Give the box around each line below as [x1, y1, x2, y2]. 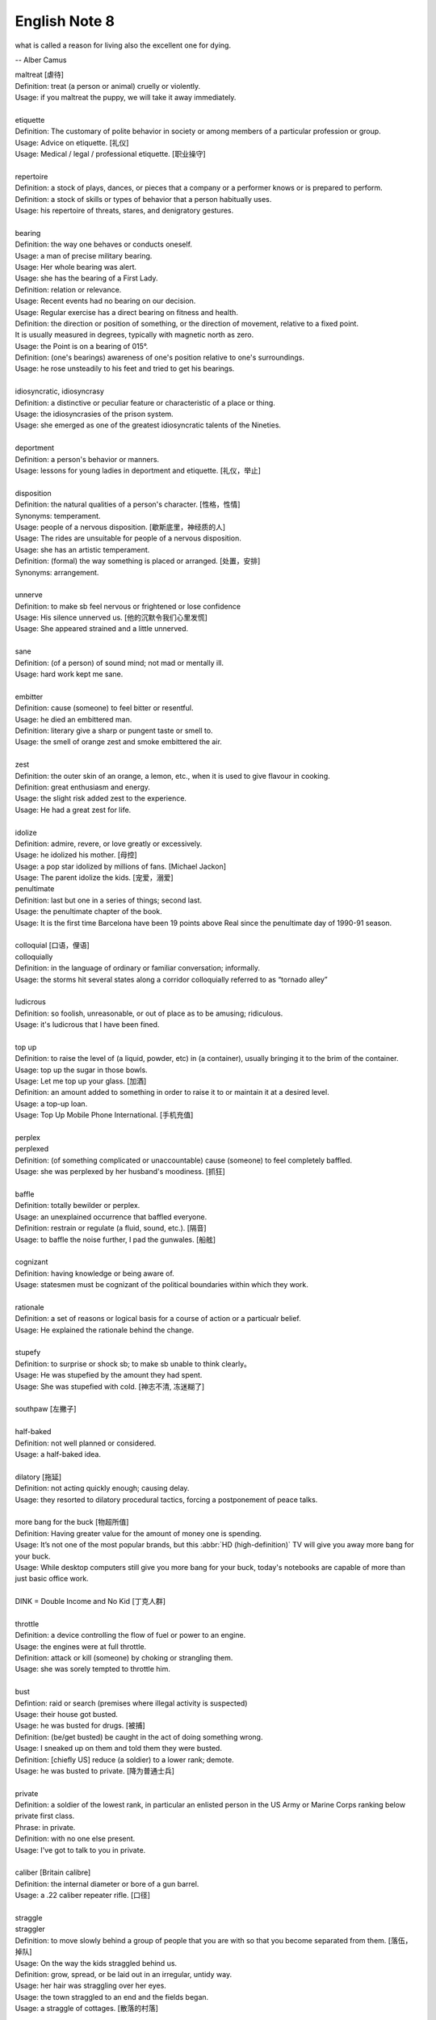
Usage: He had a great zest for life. [15, 805, 132, 814]
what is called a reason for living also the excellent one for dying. [15, 40, 232, 50]
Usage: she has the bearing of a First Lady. [15, 273, 158, 283]
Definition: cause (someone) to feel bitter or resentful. [15, 703, 194, 713]
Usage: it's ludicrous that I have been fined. [15, 1020, 160, 1029]
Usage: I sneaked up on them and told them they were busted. [15, 1744, 222, 1753]
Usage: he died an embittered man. [15, 714, 132, 724]
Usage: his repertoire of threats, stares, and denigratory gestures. [15, 206, 234, 216]
